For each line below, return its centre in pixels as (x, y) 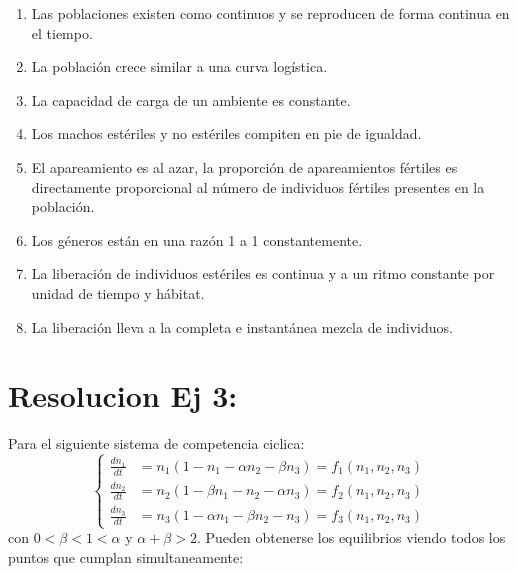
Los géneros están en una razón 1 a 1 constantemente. (197, 239)
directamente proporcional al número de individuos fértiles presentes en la (258, 186)
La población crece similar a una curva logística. (179, 66)
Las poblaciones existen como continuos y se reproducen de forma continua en (270, 13)
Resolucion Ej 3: (123, 395)
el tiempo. (62, 32)
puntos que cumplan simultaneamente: (126, 556)
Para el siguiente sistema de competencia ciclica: (156, 443)
